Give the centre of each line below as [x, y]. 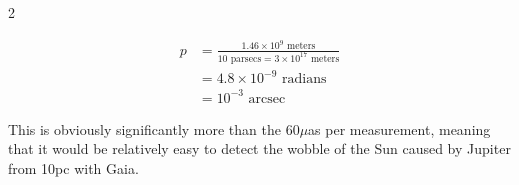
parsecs [246, 58]
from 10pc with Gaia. [73, 167]
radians [304, 79]
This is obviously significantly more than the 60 [154, 128]
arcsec [267, 98]
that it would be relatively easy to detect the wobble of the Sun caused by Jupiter [259, 148]
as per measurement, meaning [399, 128]
